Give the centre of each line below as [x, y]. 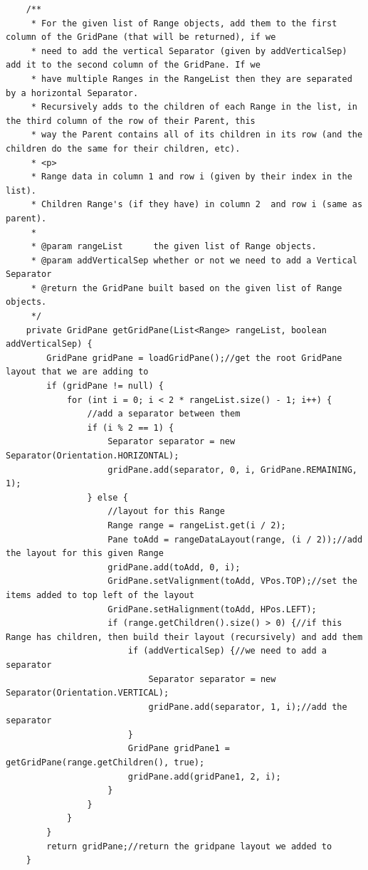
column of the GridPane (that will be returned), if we [141, 37]
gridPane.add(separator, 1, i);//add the [248, 707]
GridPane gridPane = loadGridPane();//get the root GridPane [194, 358]
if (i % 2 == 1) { [131, 428]
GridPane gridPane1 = [179, 749]
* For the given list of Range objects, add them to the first [184, 23]
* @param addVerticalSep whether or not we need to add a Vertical [194, 260]
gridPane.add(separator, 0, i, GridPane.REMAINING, [232, 470]
